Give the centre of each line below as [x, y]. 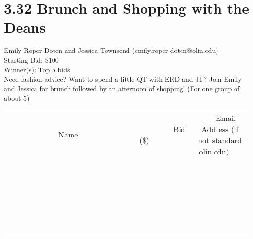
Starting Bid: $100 [31, 60]
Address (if [220, 129]
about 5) [17, 98]
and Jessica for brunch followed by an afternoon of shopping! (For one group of [122, 88]
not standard [220, 140]
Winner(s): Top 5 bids [37, 69]
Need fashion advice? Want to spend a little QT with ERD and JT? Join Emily [123, 79]
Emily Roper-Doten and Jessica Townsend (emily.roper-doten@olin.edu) [111, 50]
